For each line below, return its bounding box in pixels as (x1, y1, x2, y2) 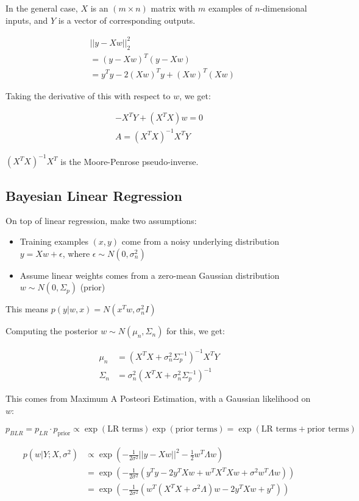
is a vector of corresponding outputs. (58, 13, 196, 26)
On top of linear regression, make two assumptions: (5, 214, 197, 227)
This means (5, 303, 49, 315)
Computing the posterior (5, 324, 98, 337)
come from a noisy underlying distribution (121, 235, 279, 248)
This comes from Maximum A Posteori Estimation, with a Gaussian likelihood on (5, 392, 311, 405)
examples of (208, 2, 252, 14)
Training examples (20, 235, 88, 248)
